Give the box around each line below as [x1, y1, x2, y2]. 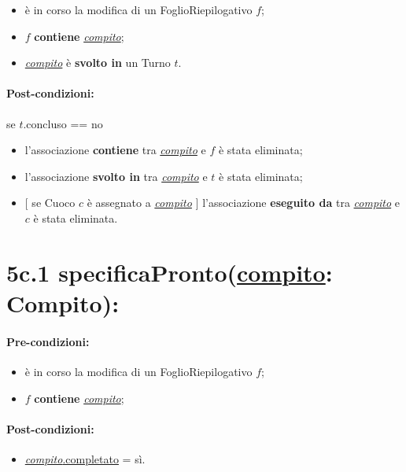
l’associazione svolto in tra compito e [24, 168, 208, 184]
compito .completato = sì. [24, 450, 146, 466]
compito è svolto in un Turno [24, 54, 171, 71]
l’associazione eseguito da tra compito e [202, 194, 400, 211]
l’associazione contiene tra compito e [24, 142, 206, 158]
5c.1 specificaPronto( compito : [6, 256, 333, 288]
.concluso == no [23, 115, 103, 131]
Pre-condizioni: [6, 333, 90, 349]
